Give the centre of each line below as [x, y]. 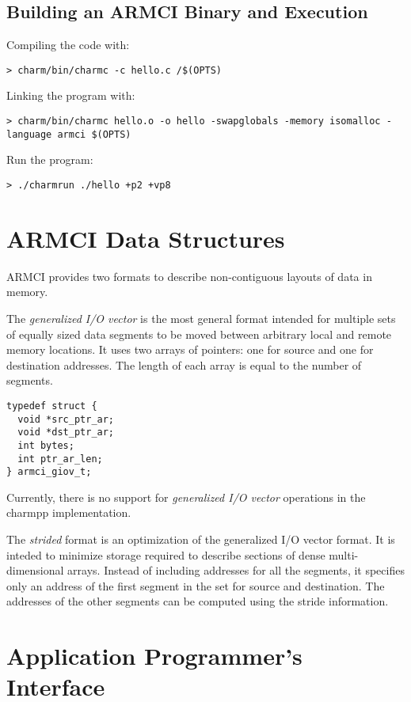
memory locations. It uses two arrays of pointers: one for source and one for [190, 349]
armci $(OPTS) [94, 134]
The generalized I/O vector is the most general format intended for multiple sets [201, 318]
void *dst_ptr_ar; [66, 433]
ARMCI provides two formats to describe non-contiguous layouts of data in [189, 276]
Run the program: [50, 159]
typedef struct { [52, 406]
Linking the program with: [71, 95]
